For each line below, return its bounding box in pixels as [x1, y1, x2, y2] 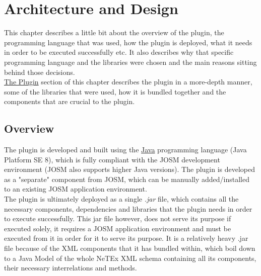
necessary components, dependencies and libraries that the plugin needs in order [4, 203, 252, 214]
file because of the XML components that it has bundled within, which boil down [4, 243, 255, 253]
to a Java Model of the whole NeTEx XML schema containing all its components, [4, 252, 256, 263]
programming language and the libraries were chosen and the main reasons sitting [4, 56, 257, 67]
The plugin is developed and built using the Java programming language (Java [4, 144, 247, 155]
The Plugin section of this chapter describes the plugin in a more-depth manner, [4, 76, 252, 87]
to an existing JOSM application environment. [4, 183, 147, 194]
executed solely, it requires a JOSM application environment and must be [4, 223, 231, 233]
